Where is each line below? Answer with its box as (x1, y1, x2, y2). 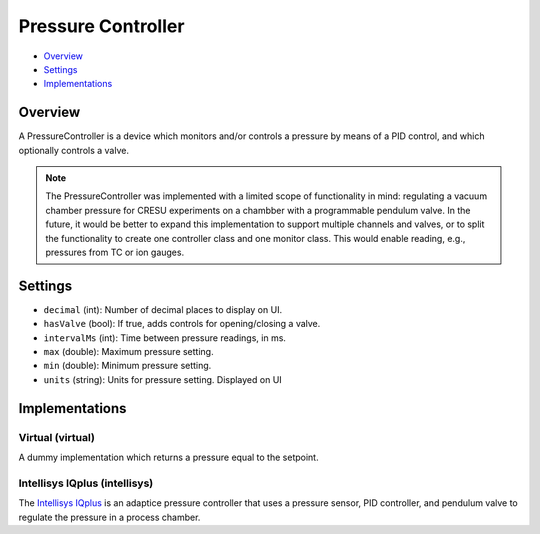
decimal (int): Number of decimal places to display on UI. (43, 303, 283, 315)
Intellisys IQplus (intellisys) (18, 476, 154, 490)
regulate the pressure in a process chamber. (18, 511, 201, 523)
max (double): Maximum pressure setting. (43, 346, 214, 358)
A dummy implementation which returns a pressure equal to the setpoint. (18, 451, 319, 463)
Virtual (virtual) (18, 430, 95, 444)
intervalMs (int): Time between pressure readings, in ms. (43, 331, 287, 344)
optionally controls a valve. (18, 144, 130, 156)
